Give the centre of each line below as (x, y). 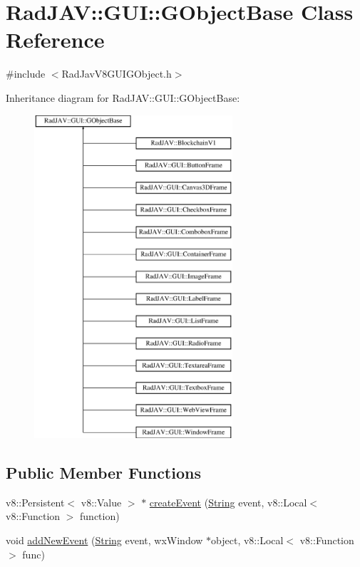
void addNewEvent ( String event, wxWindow (104, 540)
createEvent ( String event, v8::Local (228, 502)
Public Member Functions (103, 473)
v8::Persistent (35, 502)
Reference (55, 40)
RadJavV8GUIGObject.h (117, 74)
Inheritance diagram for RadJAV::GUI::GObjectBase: (123, 97)
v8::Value (101, 502)
